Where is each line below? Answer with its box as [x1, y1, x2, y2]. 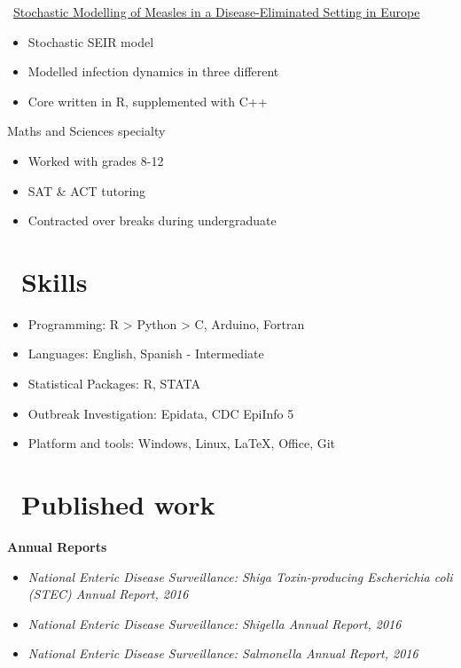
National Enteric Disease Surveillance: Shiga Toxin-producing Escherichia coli [27, 567, 453, 585]
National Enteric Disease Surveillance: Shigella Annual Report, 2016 [27, 614, 402, 633]
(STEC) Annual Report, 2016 [27, 585, 189, 603]
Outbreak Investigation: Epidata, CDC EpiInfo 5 [27, 404, 294, 422]
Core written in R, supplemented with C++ [27, 91, 268, 110]
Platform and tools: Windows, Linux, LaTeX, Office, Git [27, 434, 336, 452]
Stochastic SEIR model [27, 32, 154, 51]
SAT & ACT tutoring [27, 181, 146, 200]
